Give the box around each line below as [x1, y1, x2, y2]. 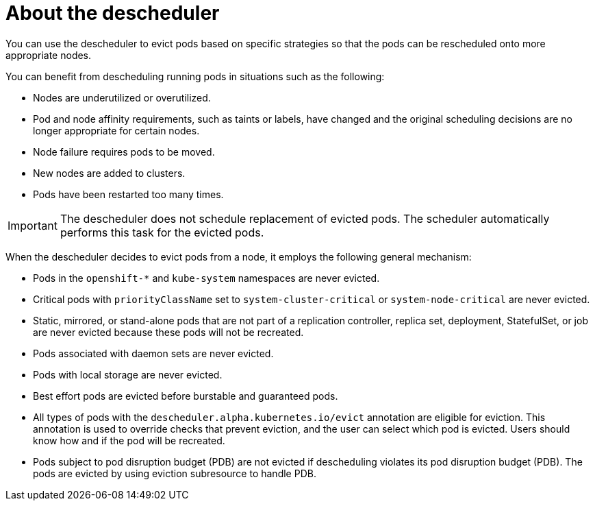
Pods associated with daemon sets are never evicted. [33, 347, 274, 359]
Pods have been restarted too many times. [33, 188, 224, 200]
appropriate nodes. [5, 49, 92, 61]
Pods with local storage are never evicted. [33, 368, 223, 381]
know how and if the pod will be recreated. [33, 434, 225, 446]
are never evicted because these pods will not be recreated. [33, 326, 304, 338]
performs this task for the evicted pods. [60, 225, 264, 239]
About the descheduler [5, 1, 220, 25]
